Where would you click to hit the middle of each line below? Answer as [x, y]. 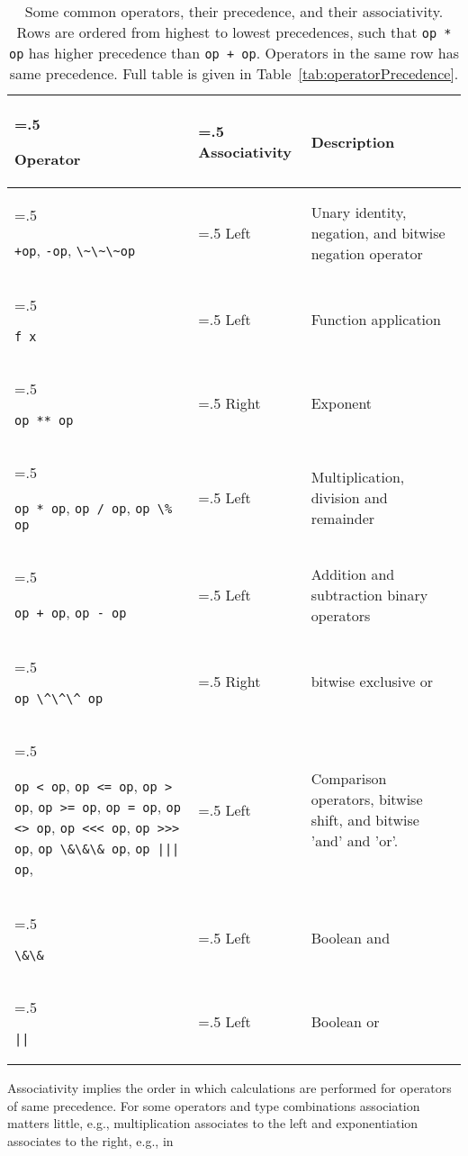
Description [353, 141]
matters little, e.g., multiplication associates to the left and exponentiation [213, 1123]
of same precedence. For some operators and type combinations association [214, 1105]
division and [349, 497]
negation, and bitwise [378, 232]
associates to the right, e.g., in [90, 1140]
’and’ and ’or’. [355, 840]
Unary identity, [359, 212]
